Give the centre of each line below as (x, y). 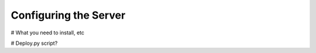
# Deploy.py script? (34, 43)
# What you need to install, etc (48, 33)
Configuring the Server (68, 15)
